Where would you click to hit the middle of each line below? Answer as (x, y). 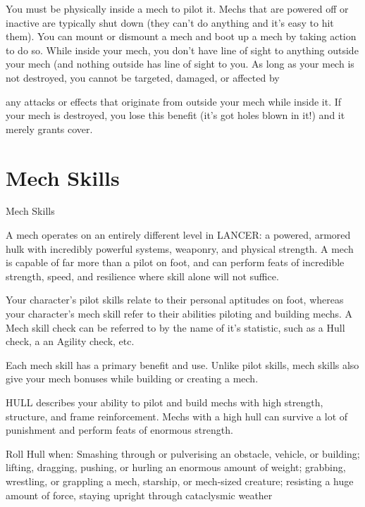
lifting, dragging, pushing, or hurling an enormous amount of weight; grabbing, (176, 467)
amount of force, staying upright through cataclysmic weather (139, 495)
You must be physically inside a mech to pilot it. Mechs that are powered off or (177, 8)
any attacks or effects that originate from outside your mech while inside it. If (174, 101)
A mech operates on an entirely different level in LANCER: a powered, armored (178, 235)
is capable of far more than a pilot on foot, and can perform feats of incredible (175, 262)
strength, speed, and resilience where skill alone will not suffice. (142, 276)
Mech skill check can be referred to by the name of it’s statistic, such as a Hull (175, 327)
